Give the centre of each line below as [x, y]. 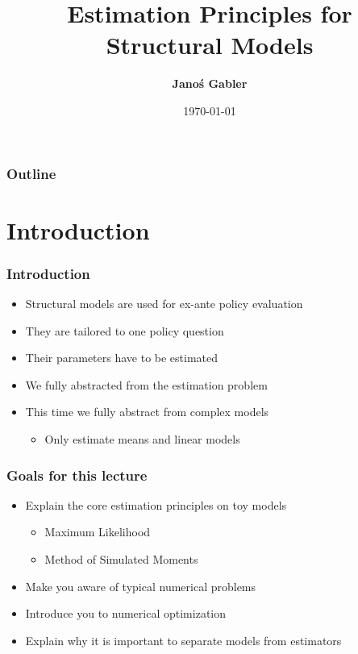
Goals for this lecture [77, 475]
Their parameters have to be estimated [122, 358]
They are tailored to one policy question [125, 330]
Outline [31, 173]
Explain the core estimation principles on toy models [156, 504]
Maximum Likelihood [98, 532]
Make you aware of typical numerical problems [141, 586]
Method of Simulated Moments [121, 558]
